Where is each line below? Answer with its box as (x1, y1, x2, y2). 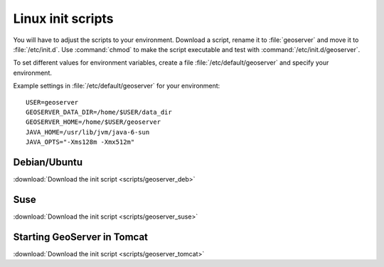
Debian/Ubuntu (13, 156, 83, 168)
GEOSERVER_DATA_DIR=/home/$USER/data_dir (26, 108, 172, 116)
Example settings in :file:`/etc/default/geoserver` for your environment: (13, 82, 220, 90)
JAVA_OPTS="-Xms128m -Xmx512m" (26, 138, 135, 146)
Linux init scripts (13, 11, 114, 26)
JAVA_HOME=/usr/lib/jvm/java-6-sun (26, 128, 150, 136)
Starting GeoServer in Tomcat (13, 231, 149, 243)
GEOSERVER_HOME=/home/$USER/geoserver (26, 118, 161, 126)
